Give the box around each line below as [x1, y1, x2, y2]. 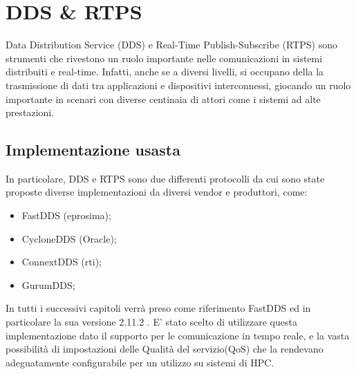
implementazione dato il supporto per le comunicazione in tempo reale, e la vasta [6, 328, 350, 342]
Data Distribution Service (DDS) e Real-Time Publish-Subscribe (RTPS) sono [6, 37, 337, 52]
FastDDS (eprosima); [21, 208, 111, 223]
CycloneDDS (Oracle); [21, 231, 117, 245]
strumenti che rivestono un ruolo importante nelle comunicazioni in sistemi [6, 50, 323, 65]
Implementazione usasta [6, 139, 180, 160]
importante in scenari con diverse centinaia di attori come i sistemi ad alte [6, 91, 321, 106]
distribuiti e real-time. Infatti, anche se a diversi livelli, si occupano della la [6, 64, 324, 79]
